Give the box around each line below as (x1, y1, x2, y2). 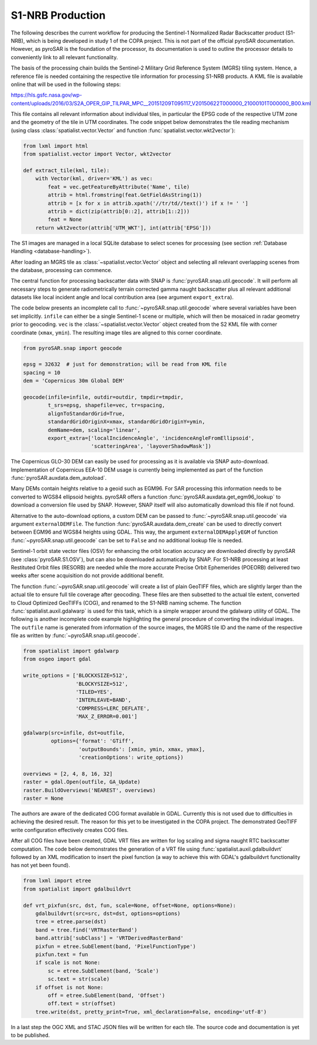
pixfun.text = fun (35, 951, 88, 958)
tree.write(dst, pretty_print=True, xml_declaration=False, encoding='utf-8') (35, 1008, 267, 1015)
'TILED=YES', (75, 689, 113, 696)
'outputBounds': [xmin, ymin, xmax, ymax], (78, 746, 205, 752)
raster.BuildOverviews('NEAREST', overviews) (23, 787, 156, 793)
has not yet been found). (11, 862, 70, 869)
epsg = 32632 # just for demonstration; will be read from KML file (23, 361, 227, 368)
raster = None (23, 795, 64, 802)
